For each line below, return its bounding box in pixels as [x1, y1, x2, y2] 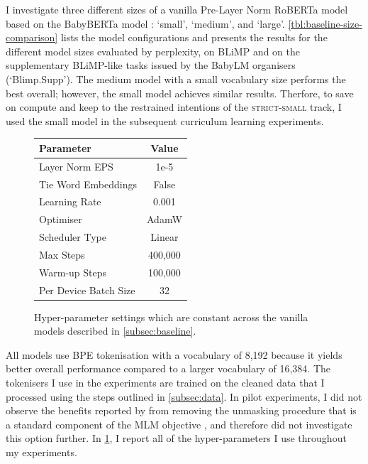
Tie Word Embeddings [39, 176, 137, 191]
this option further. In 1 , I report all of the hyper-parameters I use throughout [6, 431, 347, 446]
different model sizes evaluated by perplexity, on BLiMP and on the [6, 43, 300, 58]
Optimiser [39, 212, 82, 227]
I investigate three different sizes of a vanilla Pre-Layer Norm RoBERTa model [6, 2, 348, 16]
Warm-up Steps [39, 264, 107, 279]
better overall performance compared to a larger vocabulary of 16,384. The [6, 361, 331, 376]
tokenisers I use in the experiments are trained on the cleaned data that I [6, 375, 325, 390]
